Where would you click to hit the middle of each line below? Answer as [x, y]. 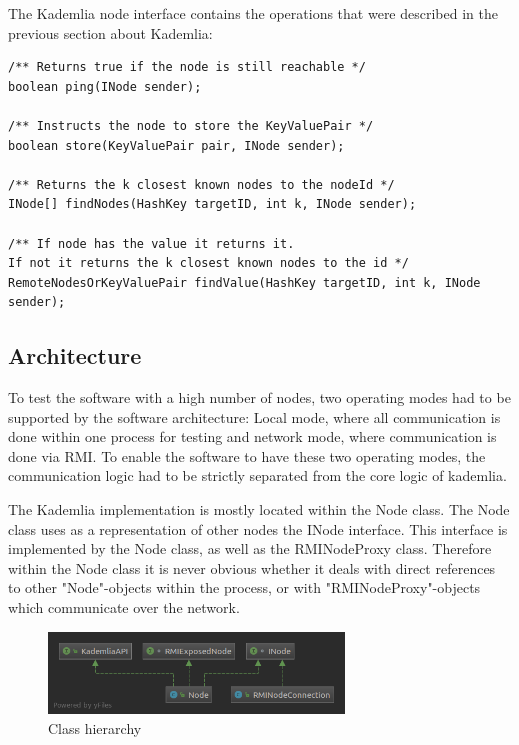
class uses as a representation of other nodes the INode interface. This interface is [258, 528]
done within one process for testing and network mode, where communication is [252, 436]
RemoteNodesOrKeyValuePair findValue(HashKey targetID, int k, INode [244, 282]
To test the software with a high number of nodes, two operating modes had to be [259, 397]
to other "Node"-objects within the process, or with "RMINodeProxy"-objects [244, 587]
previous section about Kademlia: [110, 32]
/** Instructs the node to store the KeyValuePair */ [191, 125]
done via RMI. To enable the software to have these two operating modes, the [247, 455]
